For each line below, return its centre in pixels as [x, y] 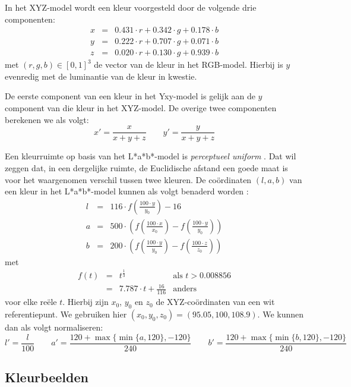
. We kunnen [281, 314]
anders [185, 289]
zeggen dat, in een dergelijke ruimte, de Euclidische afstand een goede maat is [146, 167]
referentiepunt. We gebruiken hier [66, 314]
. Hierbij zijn [86, 302]
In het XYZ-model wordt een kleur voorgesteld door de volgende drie [131, 7]
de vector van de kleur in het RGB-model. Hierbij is [189, 64]
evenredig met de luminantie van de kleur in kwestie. [101, 76]
